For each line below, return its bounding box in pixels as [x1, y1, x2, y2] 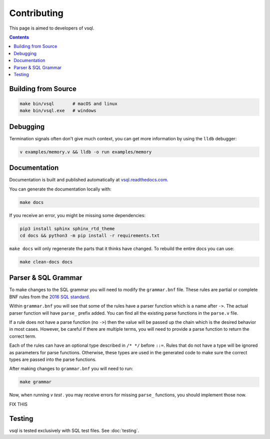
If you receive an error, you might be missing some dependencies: [9, 212, 146, 218]
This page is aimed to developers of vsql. [9, 25, 94, 31]
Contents [9, 34, 29, 40]
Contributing [9, 8, 63, 19]
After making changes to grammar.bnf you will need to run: [9, 366, 133, 372]
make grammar [19, 379, 52, 385]
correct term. [9, 333, 36, 339]
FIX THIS [9, 401, 27, 407]
